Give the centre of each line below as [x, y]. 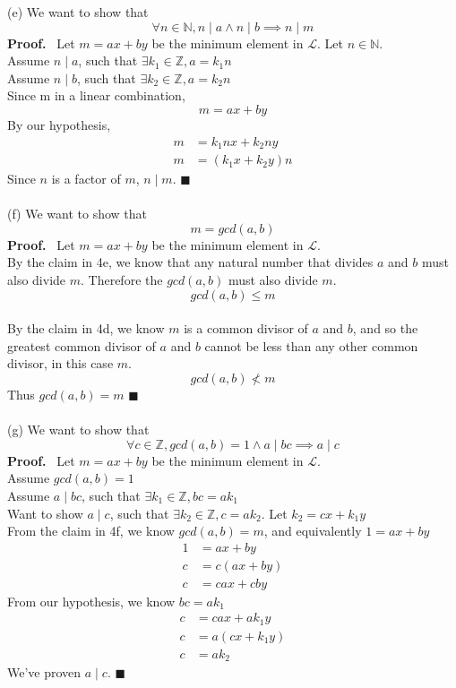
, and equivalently [313, 531]
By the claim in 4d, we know [86, 328]
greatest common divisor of [82, 345]
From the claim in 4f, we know [91, 531]
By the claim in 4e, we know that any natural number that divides [190, 262]
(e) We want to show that [78, 12]
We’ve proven [44, 672]
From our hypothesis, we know [91, 601]
